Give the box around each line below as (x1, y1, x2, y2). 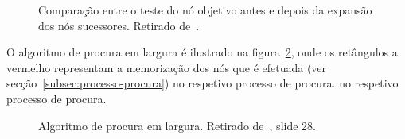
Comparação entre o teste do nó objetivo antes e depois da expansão (38, 2, 372, 17)
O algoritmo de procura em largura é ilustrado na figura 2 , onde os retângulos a (6, 44, 398, 60)
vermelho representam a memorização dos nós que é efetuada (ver (6, 59, 327, 75)
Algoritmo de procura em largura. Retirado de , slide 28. (38, 117, 316, 133)
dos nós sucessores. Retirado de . (38, 17, 200, 33)
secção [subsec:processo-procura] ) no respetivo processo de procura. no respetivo (6, 75, 399, 91)
